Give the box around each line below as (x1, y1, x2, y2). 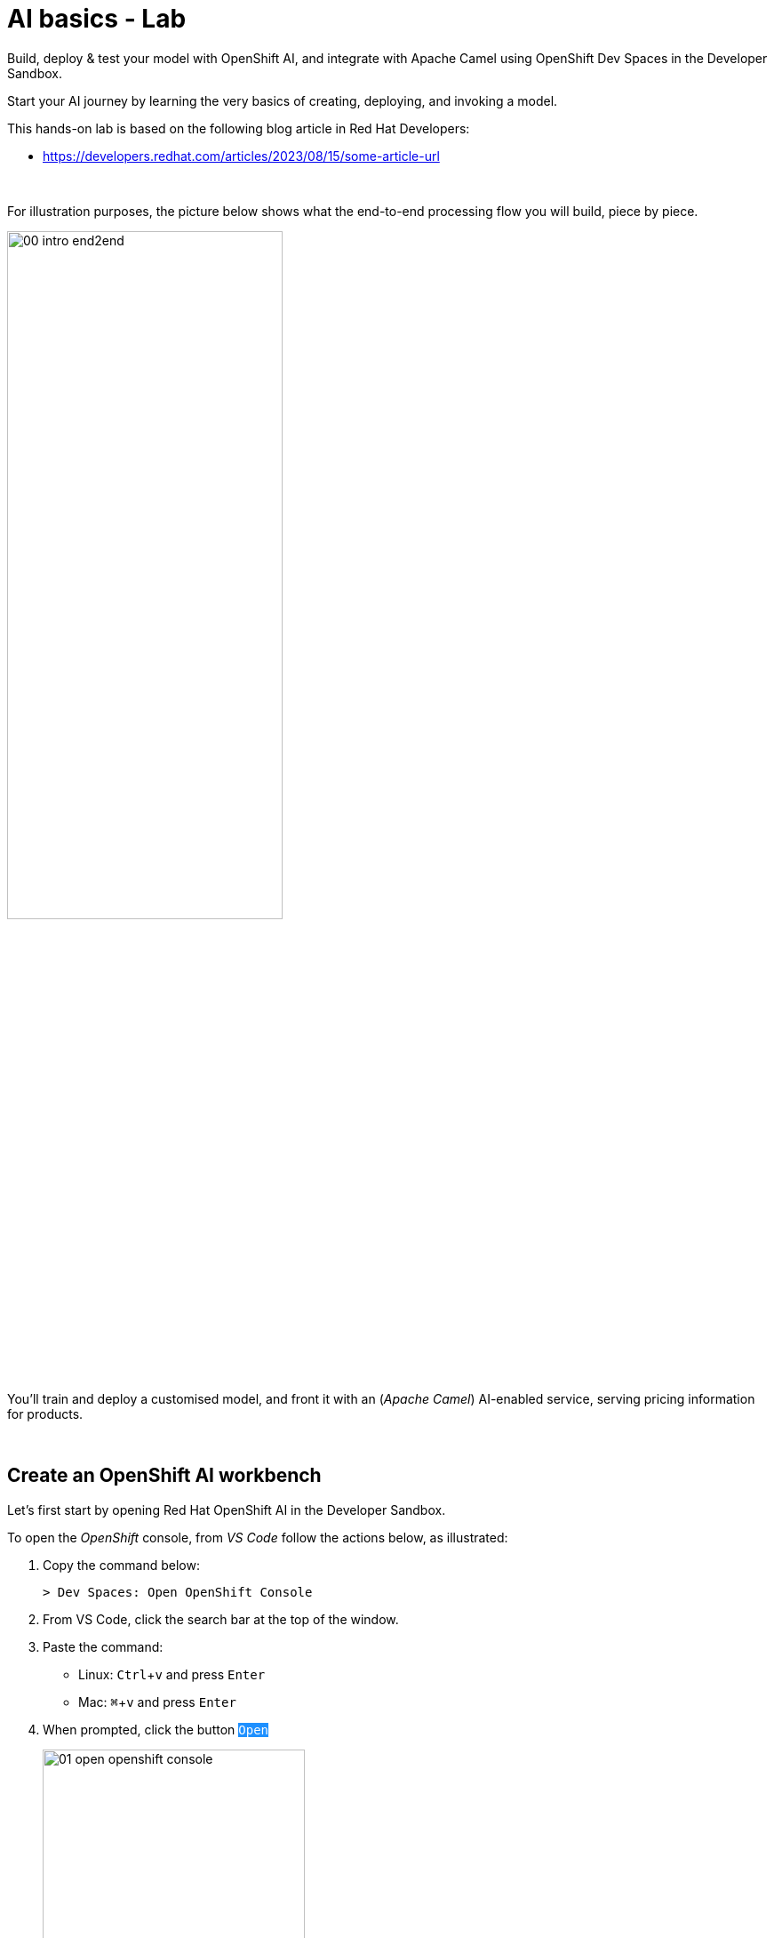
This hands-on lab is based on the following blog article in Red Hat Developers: (7, 120, 470, 136)
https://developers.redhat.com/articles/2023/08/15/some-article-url (43, 148, 440, 164)
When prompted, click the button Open (43, 1721, 268, 1737)
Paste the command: (43, 1638, 164, 1654)
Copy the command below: (43, 1557, 201, 1573)
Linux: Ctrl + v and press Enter (78, 1666, 266, 1682)
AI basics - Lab (7, 4, 187, 34)
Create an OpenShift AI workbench (7, 1464, 322, 1487)
